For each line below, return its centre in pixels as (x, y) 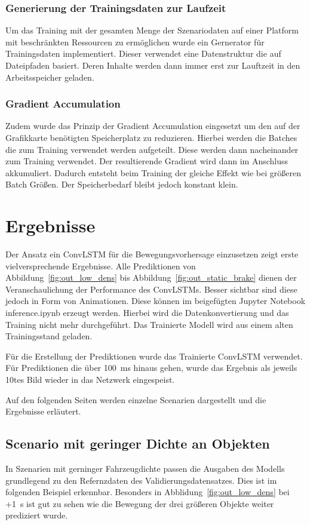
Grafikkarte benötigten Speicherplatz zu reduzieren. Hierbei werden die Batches (151, 137)
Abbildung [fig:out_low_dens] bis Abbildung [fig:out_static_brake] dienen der (151, 277)
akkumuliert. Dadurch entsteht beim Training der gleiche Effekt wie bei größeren (153, 172)
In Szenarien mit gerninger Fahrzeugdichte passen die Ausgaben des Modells (145, 469)
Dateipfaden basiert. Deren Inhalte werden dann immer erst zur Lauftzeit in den (153, 65)
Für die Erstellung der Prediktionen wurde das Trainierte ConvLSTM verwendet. (154, 356)
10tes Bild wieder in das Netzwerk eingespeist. (90, 380)
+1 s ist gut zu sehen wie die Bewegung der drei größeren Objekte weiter (140, 503)
